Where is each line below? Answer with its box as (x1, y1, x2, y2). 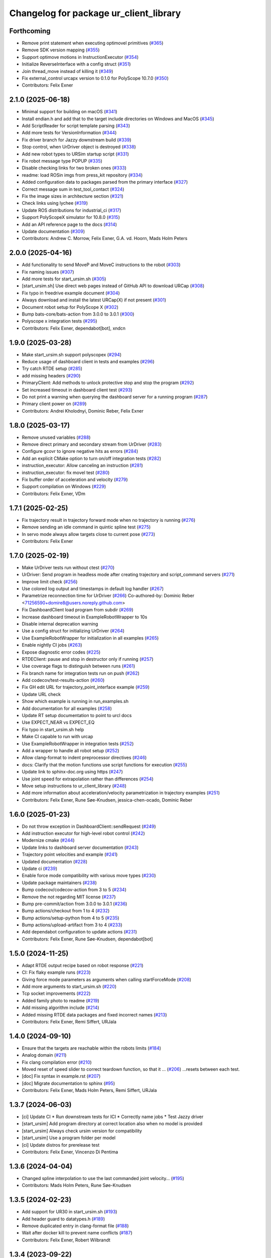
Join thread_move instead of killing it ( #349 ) (22, 68, 113, 74)
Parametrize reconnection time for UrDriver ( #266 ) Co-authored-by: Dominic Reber (22, 593, 195, 599)
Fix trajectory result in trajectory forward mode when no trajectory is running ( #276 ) (22, 517, 196, 523)
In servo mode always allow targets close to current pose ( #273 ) (22, 531, 156, 537)
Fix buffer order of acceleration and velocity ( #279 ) (22, 477, 128, 483)
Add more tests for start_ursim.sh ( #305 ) (22, 276, 106, 282)
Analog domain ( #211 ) (22, 1052, 67, 1058)
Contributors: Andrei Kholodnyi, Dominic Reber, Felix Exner (22, 408, 144, 414)
